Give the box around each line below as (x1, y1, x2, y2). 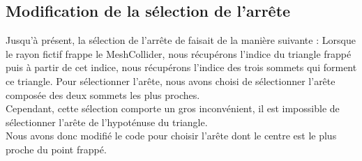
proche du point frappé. (6, 141, 107, 156)
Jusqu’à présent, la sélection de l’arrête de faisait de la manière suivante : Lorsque (6, 33, 356, 47)
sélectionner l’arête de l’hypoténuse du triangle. (6, 114, 208, 129)
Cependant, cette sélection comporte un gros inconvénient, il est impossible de (6, 101, 340, 116)
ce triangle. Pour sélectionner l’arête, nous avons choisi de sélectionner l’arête (6, 73, 335, 88)
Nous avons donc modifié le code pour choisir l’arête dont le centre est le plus (6, 128, 337, 143)
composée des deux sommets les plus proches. (6, 87, 200, 102)
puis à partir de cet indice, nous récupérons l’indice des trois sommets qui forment (6, 60, 357, 75)
